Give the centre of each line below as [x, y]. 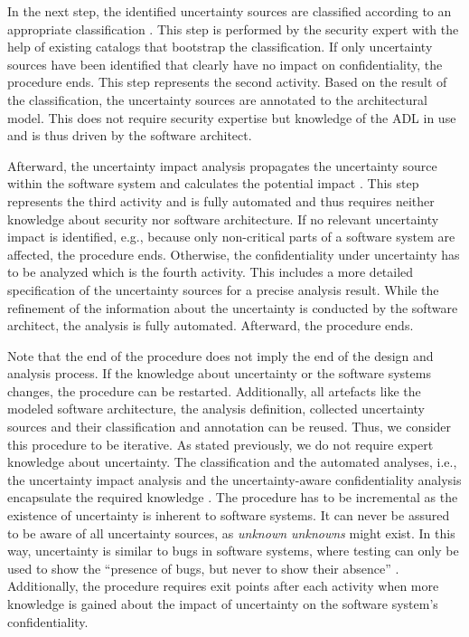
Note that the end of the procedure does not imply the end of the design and [220, 355]
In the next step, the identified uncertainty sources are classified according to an [230, 11]
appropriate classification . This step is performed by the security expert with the [233, 29]
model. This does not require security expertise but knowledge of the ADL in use [232, 117]
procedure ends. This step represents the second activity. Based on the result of [227, 82]
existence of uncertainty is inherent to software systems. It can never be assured [229, 515]
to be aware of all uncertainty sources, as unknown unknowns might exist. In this [231, 532]
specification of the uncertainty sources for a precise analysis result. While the [223, 289]
